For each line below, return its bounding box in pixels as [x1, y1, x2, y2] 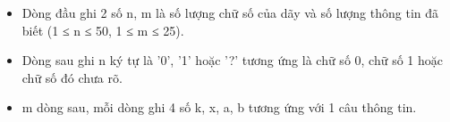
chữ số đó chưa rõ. [21, 68, 123, 86]
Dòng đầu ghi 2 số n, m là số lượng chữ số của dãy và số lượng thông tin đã [21, 4, 439, 21]
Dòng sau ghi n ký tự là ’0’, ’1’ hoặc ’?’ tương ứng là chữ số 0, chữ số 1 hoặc [21, 51, 443, 69]
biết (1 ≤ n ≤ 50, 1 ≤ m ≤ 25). [21, 20, 184, 39]
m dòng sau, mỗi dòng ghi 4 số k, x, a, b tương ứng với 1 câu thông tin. [21, 98, 417, 117]
